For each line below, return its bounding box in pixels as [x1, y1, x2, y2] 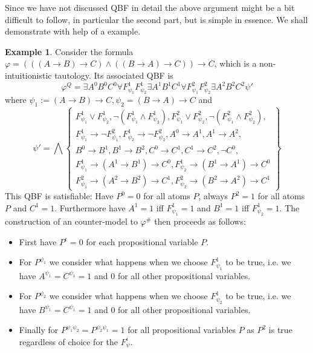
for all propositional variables [127, 323, 236, 336]
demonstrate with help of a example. [5, 25, 141, 38]
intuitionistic [5, 68, 52, 81]
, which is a [214, 57, 257, 70]
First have [19, 235, 57, 248]
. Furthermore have [54, 201, 126, 214]
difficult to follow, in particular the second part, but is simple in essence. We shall [5, 13, 308, 25]
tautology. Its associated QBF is [54, 68, 173, 81]
